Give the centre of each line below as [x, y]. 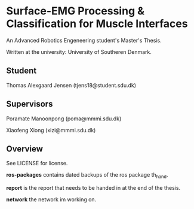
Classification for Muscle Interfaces [97, 24]
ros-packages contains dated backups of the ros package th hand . [87, 176]
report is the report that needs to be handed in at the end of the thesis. [93, 188]
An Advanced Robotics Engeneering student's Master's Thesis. [84, 40]
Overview [25, 149]
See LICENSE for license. [37, 163]
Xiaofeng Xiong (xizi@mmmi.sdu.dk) [51, 130]
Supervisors [30, 104]
